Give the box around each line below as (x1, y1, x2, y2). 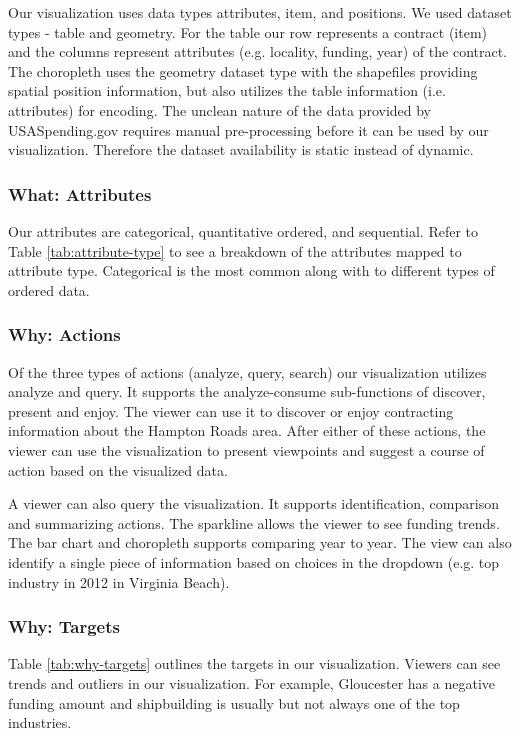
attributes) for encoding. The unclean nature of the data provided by (8, 99, 432, 120)
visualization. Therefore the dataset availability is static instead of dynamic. (8, 139, 474, 160)
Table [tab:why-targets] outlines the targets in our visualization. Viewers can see (8, 653, 501, 674)
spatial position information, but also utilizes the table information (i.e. (8, 80, 446, 101)
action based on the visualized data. (8, 459, 228, 480)
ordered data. (8, 279, 90, 300)
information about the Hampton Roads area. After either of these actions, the (8, 420, 486, 441)
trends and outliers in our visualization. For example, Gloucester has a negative (8, 672, 496, 693)
